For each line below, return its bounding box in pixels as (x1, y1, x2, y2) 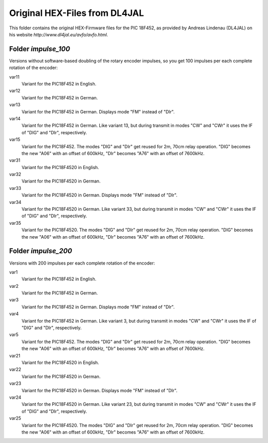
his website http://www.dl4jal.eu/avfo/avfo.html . (9, 31, 109, 37)
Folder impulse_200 (9, 247, 72, 256)
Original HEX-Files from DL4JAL (9, 7, 144, 18)
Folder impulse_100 (9, 45, 70, 53)
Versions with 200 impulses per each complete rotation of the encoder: (9, 260, 155, 266)
